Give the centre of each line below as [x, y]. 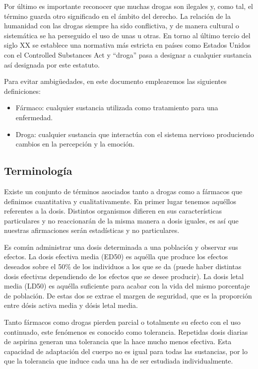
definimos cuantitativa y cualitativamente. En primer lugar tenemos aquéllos [120, 201]
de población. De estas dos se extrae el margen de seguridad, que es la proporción [128, 295]
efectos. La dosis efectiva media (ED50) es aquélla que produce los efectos [116, 257]
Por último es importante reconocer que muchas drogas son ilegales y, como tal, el [129, 6]
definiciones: [22, 91]
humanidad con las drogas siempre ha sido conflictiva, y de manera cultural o [122, 26]
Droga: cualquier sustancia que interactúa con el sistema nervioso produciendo [135, 134]
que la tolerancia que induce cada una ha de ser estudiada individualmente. [119, 361]
